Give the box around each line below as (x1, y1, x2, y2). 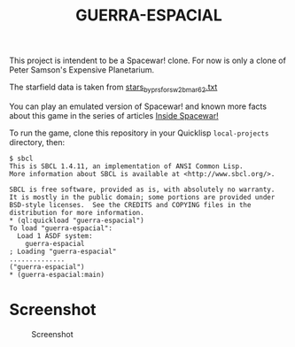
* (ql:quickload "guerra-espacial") (9, 216, 144, 225)
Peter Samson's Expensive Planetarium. (9, 65, 155, 75)
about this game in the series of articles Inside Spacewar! (9, 110, 219, 120)
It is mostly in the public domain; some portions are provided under (9, 192, 276, 202)
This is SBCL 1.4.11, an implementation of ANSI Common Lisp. (9, 161, 244, 171)
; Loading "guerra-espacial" (9, 247, 117, 256)
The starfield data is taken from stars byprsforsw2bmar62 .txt (9, 81, 218, 94)
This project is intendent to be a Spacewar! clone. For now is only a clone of (9, 55, 286, 66)
